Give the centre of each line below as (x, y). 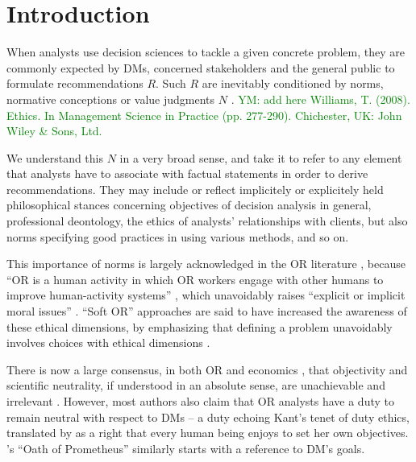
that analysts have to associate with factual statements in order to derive (187, 173)
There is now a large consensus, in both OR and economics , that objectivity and (207, 369)
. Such (171, 83)
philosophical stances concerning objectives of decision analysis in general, (189, 205)
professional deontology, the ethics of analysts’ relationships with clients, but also (207, 221)
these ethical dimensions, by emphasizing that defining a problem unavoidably (200, 326)
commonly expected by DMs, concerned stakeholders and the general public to (201, 67)
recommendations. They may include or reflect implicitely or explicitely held (195, 189)
